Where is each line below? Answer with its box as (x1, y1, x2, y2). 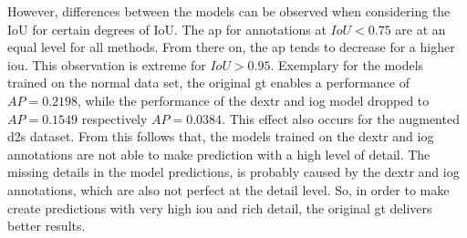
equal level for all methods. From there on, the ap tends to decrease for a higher (7, 37, 455, 57)
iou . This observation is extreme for (7, 55, 206, 74)
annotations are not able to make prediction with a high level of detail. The (7, 144, 431, 163)
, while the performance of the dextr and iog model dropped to (78, 90, 430, 109)
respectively (81, 109, 148, 128)
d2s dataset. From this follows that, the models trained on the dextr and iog (7, 127, 434, 146)
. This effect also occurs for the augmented (222, 109, 460, 128)
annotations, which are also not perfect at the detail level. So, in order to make (7, 180, 450, 199)
